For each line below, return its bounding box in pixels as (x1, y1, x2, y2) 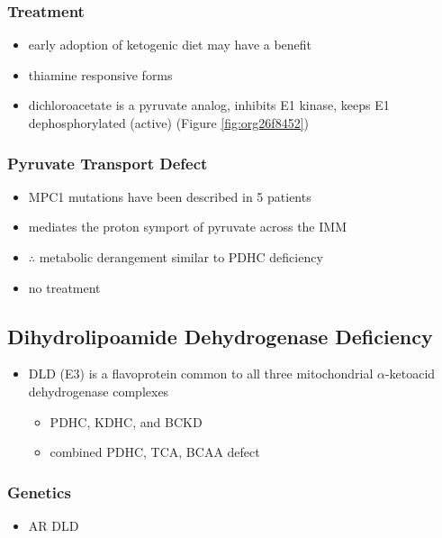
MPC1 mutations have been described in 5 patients (28, 187, 311, 205)
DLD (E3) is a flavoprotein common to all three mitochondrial (28, 364, 374, 383)
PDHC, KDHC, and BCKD (50, 412, 203, 431)
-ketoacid (384, 364, 436, 383)
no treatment (28, 278, 101, 296)
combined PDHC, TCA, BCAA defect (50, 442, 260, 461)
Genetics (7, 480, 71, 503)
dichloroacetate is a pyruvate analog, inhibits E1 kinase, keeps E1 (28, 96, 390, 114)
